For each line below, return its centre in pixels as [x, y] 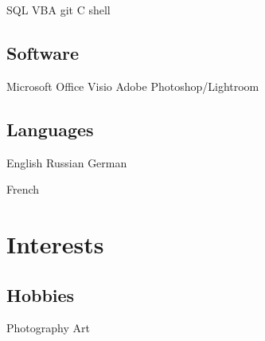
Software [43, 52]
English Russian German [67, 162]
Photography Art [48, 328]
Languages [50, 129]
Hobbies [41, 294]
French [23, 189]
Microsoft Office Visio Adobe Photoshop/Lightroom [133, 86]
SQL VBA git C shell [58, 10]
